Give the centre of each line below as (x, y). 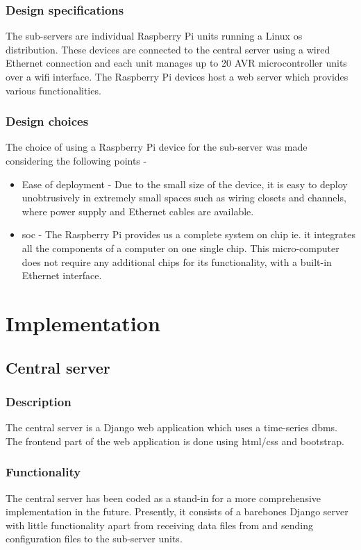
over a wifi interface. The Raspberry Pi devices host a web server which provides (177, 76)
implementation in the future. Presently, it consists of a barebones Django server (177, 511)
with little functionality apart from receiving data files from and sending (159, 525)
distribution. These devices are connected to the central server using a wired (168, 49)
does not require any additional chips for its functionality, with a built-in (177, 261)
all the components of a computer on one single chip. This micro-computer (180, 248)
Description (39, 401)
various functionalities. (53, 90)
